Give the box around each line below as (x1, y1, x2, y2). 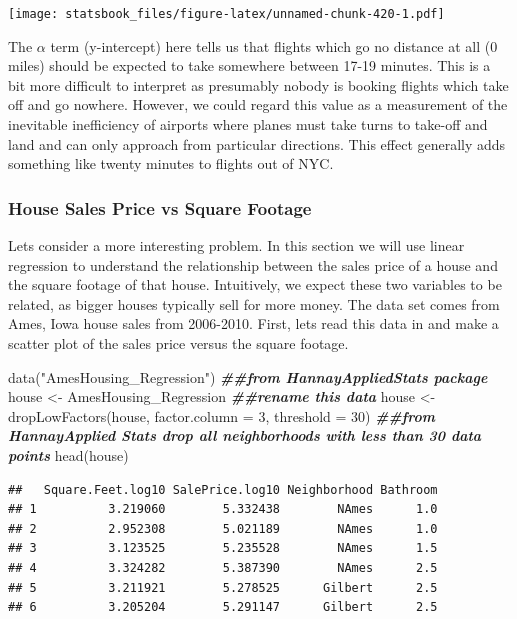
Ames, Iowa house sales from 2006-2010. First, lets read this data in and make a (8, 313, 499, 334)
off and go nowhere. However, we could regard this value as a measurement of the (8, 94, 508, 115)
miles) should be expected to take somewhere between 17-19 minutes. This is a (8, 55, 491, 76)
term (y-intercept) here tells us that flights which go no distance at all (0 (50, 35, 498, 56)
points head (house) (8, 444, 129, 465)
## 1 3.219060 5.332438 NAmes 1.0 (8, 502, 438, 517)
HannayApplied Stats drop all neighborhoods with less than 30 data (8, 425, 482, 446)
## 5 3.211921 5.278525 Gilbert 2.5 (8, 580, 438, 595)
